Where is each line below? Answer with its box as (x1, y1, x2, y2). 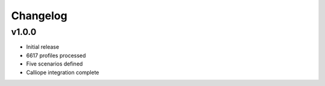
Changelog (11, 9, 67, 22)
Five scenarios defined (26, 60, 83, 67)
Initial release (26, 43, 60, 51)
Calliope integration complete (26, 69, 99, 76)
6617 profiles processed (26, 52, 87, 59)
